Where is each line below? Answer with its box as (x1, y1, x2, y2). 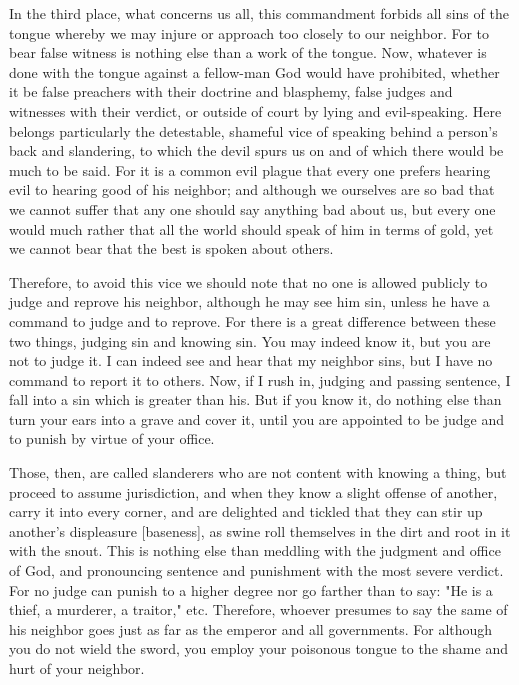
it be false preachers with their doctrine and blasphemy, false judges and (9, 81, 453, 102)
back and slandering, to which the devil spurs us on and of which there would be (9, 140, 504, 161)
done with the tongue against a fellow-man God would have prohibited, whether (9, 61, 500, 82)
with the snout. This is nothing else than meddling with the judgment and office (9, 540, 501, 561)
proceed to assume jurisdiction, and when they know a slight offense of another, (9, 481, 498, 502)
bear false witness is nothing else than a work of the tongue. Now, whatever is (9, 42, 487, 63)
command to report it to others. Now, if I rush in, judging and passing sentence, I (9, 369, 511, 390)
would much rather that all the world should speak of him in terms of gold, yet (9, 218, 494, 239)
